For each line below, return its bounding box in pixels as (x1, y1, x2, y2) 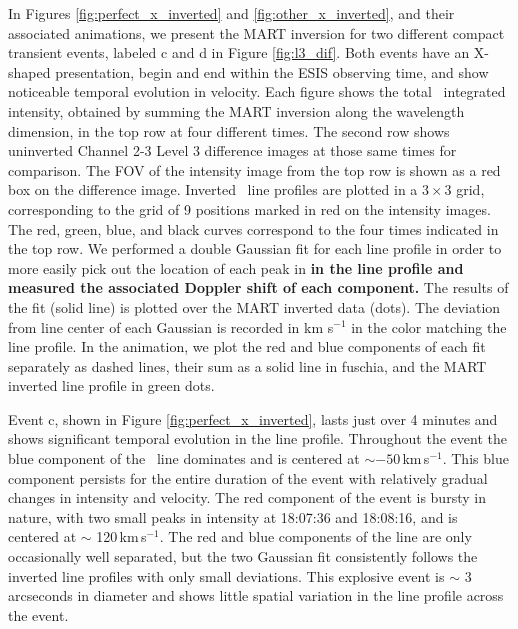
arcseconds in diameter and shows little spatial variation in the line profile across (8, 585, 504, 606)
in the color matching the (351, 316, 507, 337)
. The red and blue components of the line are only (159, 526, 472, 547)
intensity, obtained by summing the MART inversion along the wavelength (8, 100, 465, 121)
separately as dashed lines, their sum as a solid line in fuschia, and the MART (8, 355, 487, 376)
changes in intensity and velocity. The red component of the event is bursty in (8, 487, 486, 508)
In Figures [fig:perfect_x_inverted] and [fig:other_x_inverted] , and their (8, 3, 455, 23)
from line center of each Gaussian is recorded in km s (8, 316, 334, 337)
